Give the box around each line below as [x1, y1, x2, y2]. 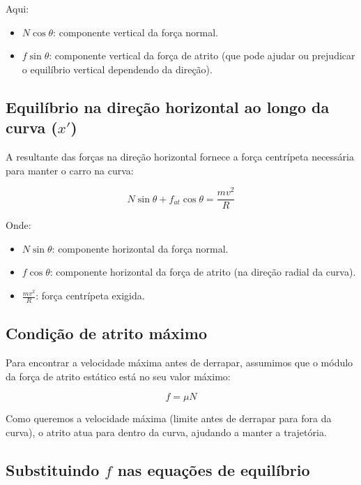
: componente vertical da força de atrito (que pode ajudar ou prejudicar [49, 48, 355, 63]
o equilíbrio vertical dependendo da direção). [22, 61, 213, 76]
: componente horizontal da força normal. [52, 241, 229, 255]
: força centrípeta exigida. [36, 288, 145, 303]
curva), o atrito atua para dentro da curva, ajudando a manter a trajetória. [6, 424, 327, 439]
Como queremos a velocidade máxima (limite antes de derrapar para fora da [6, 411, 332, 426]
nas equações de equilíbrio [117, 458, 310, 480]
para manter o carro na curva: [6, 163, 134, 177]
